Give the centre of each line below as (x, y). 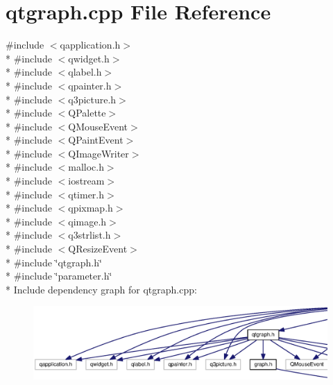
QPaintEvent (96, 140)
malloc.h (86, 167)
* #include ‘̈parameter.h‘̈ (59, 276)
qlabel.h (85, 72)
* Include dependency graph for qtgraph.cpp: (101, 289)
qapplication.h (90, 45)
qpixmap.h (91, 208)
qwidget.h (89, 58)
